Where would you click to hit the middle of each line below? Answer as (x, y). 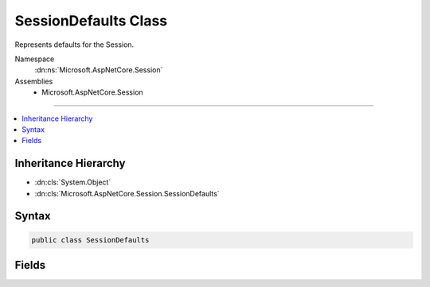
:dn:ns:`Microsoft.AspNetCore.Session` (99, 70)
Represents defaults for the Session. (74, 45)
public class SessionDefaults (90, 240)
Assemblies (34, 81)
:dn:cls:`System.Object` (73, 182)
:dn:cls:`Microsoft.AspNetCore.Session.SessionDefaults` (127, 193)
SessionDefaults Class (91, 21)
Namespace (35, 59)
